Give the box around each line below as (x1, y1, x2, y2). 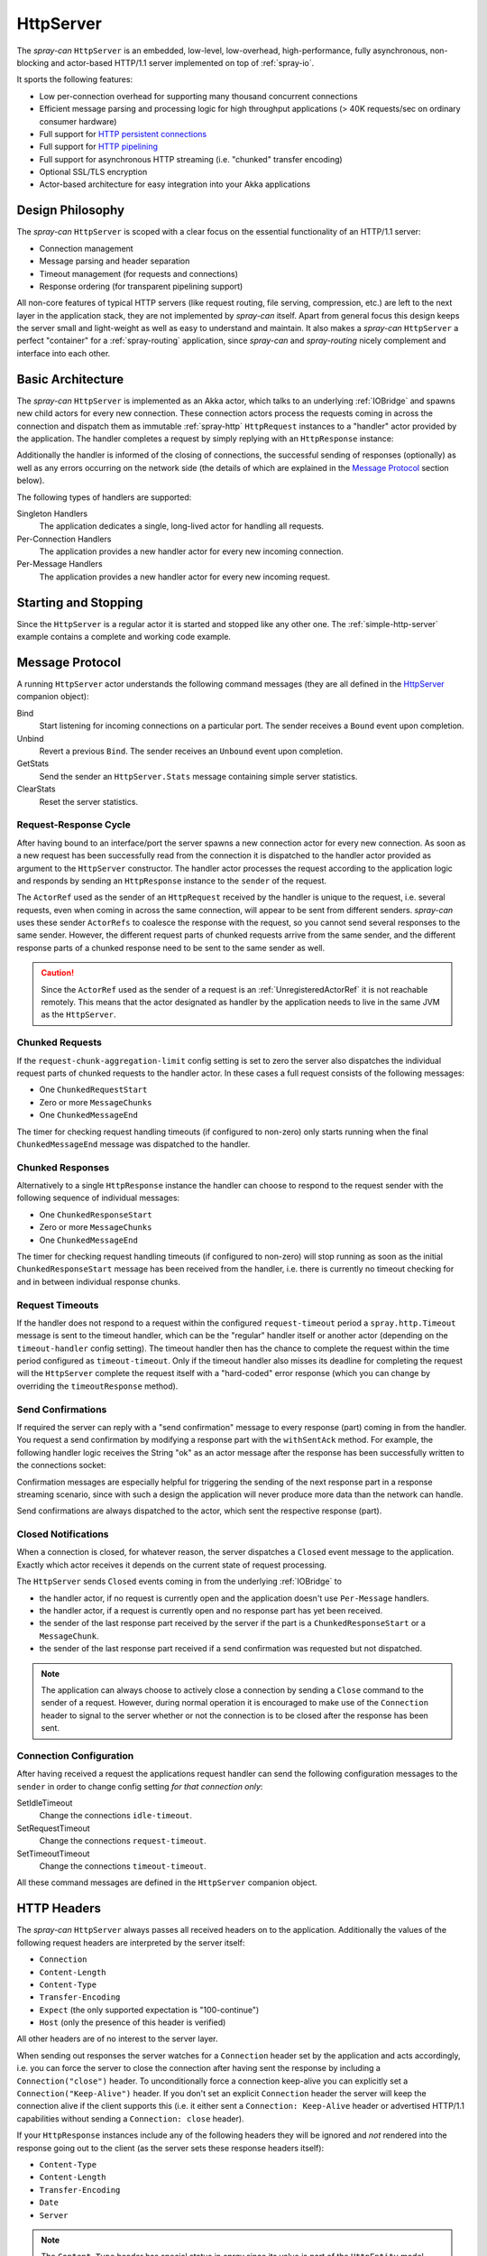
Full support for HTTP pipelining (39, 141, 158, 153)
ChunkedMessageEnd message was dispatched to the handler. (16, 1138, 251, 1150)
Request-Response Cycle (16, 818, 131, 831)
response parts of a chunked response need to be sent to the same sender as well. (16, 942, 326, 953)
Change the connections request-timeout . (39, 1835, 207, 1846)
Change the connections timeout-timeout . (39, 1861, 207, 1872)
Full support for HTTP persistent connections (39, 128, 207, 139)
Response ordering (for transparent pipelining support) (39, 281, 243, 291)
